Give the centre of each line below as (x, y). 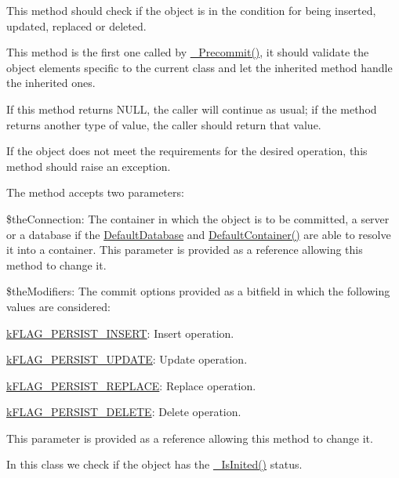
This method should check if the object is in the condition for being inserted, (191, 10)
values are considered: (58, 306)
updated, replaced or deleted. (76, 25)
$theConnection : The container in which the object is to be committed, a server (198, 218)
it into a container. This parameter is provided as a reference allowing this (185, 250)
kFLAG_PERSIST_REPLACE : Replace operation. (131, 385)
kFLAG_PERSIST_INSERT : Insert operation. (120, 333)
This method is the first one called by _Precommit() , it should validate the (188, 52)
